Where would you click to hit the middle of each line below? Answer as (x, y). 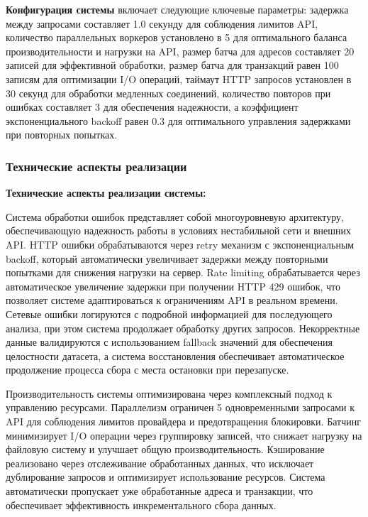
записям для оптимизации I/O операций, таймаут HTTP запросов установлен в (179, 78)
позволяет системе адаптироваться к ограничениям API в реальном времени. (172, 300)
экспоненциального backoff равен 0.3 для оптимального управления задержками (178, 120)
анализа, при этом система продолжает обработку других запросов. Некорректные (183, 328)
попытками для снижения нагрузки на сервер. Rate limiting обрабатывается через (183, 272)
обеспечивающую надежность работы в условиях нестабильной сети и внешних (179, 230)
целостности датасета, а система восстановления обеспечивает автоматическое (175, 355)
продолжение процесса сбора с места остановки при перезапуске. (147, 370)
